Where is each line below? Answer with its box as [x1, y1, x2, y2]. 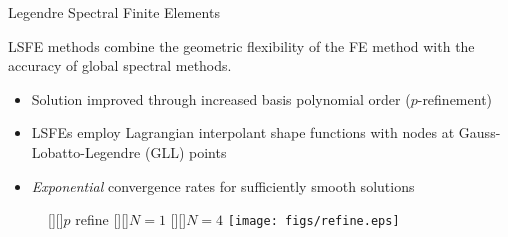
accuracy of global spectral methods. [8, 55, 232, 76]
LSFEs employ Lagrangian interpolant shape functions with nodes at [31, 122, 455, 143]
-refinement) [417, 88, 493, 109]
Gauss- [458, 122, 501, 143]
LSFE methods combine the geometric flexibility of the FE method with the [8, 35, 475, 56]
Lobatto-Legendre [31, 141, 141, 162]
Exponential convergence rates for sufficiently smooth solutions [31, 175, 415, 196]
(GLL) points [145, 141, 227, 162]
